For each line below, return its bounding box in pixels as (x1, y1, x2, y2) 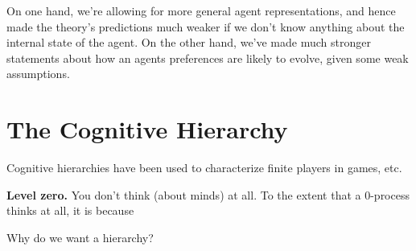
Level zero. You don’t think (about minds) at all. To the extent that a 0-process (6, 186, 410, 203)
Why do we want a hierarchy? (6, 228, 154, 245)
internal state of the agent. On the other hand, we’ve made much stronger (6, 34, 371, 51)
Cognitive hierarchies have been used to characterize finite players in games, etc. (6, 159, 402, 176)
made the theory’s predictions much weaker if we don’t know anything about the (6, 18, 405, 35)
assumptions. (6, 65, 70, 82)
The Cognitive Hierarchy (6, 113, 288, 146)
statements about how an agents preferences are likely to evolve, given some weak (6, 49, 409, 66)
